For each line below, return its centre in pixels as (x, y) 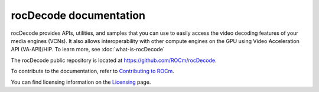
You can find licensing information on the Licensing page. (81, 82)
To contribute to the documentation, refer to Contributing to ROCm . (92, 71)
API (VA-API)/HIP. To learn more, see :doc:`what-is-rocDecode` (88, 50)
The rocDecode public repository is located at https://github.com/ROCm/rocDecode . (114, 60)
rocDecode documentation (78, 15)
